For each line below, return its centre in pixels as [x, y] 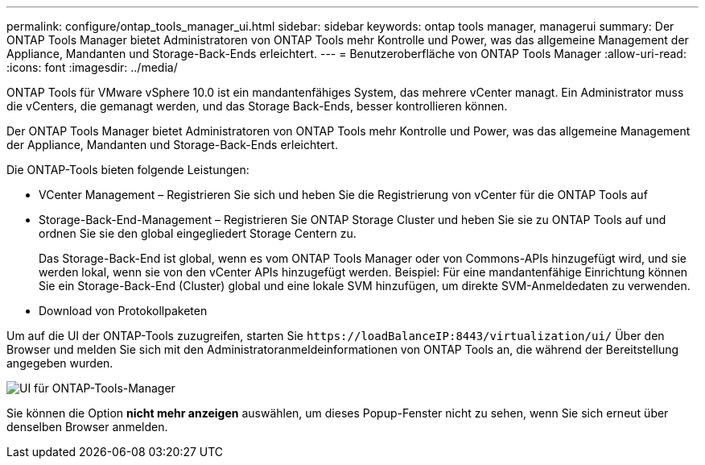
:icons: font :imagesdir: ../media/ [92, 67]
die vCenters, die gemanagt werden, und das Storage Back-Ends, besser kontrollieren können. [257, 106]
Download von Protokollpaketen [123, 311]
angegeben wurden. [60, 363]
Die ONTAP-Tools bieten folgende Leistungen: [128, 170]
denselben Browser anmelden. [87, 427]
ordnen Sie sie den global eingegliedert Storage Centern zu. [198, 233]
